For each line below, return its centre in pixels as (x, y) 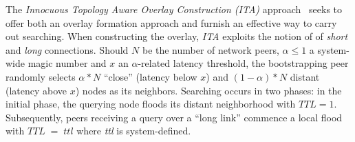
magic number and (67, 63)
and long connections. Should (67, 49)
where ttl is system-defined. (134, 131)
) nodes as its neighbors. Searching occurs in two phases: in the (208, 90)
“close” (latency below (150, 76)
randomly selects (41, 76)
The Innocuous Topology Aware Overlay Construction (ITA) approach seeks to (174, 9)
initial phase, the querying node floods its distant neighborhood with (151, 104)
